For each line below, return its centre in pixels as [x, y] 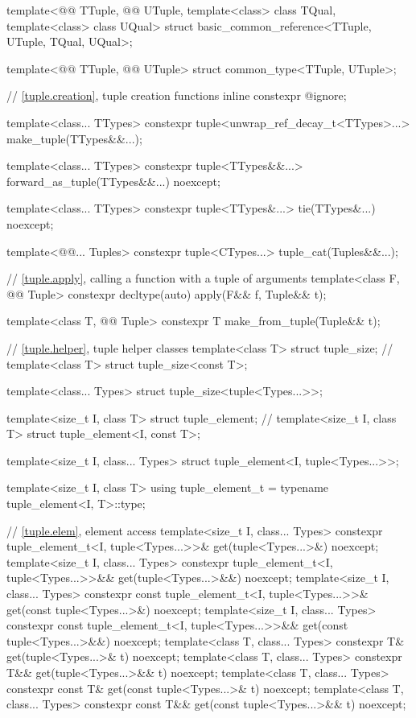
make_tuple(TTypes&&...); [74, 138]
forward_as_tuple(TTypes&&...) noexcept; [113, 181]
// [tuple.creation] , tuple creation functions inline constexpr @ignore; [177, 95]
